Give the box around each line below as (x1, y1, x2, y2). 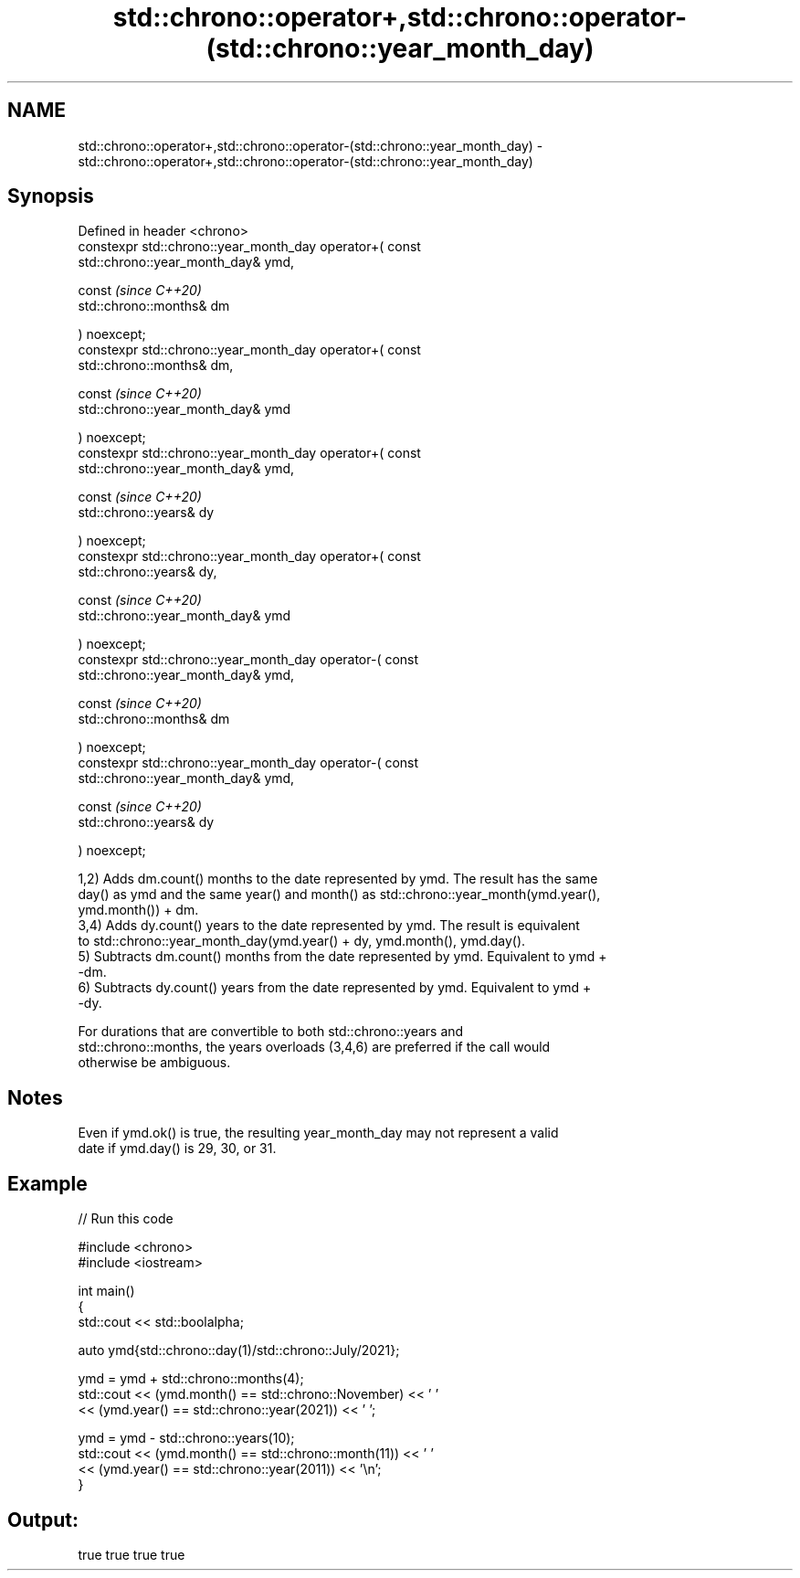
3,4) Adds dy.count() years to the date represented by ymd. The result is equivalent (78, 917, 580, 934)
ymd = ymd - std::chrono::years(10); (78, 1430, 295, 1446)
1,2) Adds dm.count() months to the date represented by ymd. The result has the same (78, 871, 598, 887)
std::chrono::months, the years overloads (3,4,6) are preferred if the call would (78, 1039, 551, 1055)
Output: (7, 1508, 79, 1531)
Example (7, 1171, 88, 1195)
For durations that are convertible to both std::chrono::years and (78, 1023, 464, 1040)
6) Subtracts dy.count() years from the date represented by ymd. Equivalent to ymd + (78, 980, 592, 996)
